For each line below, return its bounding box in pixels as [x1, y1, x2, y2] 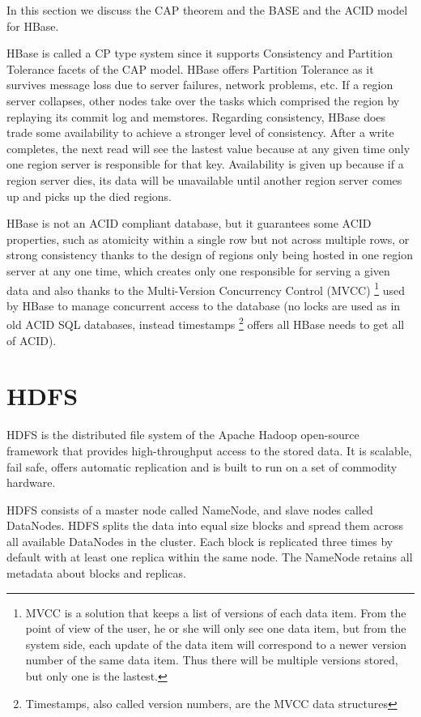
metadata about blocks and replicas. [6, 565, 186, 582]
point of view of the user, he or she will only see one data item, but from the [25, 620, 406, 637]
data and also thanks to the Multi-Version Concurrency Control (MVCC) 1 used [6, 279, 406, 298]
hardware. [6, 474, 56, 491]
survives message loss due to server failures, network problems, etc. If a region [6, 76, 393, 93]
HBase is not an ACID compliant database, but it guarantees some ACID [6, 215, 372, 232]
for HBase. [6, 17, 59, 34]
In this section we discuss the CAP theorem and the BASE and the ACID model [6, 2, 408, 18]
